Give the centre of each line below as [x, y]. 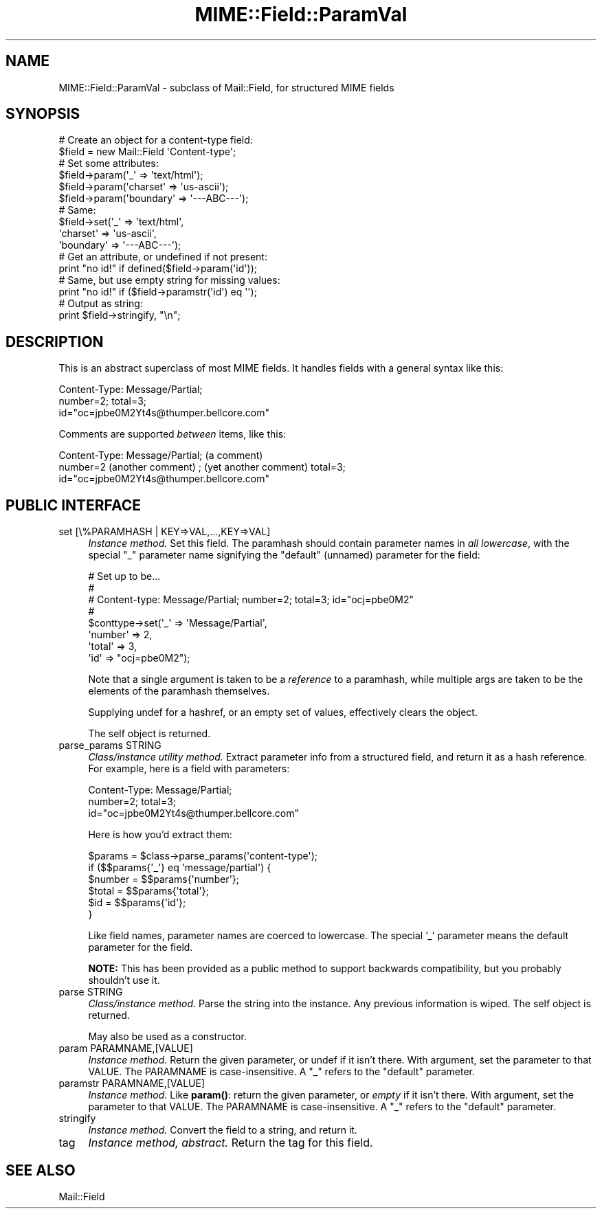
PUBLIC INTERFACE [74, 505]
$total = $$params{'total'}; [148, 891]
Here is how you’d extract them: [160, 835]
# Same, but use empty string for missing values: [169, 280]
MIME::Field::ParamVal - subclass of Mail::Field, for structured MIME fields [226, 87]
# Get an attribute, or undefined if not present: [163, 257]
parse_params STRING [110, 745]
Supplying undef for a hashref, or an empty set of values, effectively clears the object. [283, 712]
